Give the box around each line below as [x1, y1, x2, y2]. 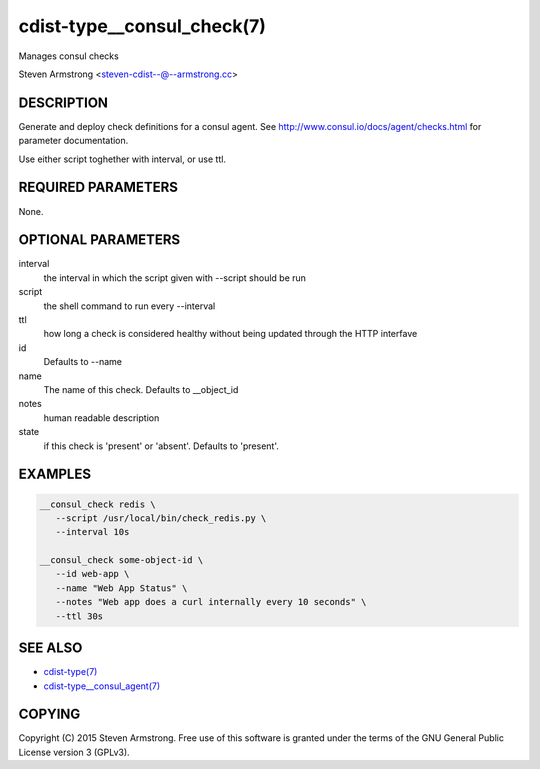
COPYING [18, 706, 81, 723]
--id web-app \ [55, 568, 130, 580]
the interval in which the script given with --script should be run [43, 271, 307, 284]
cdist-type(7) [43, 666, 98, 678]
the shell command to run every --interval [43, 300, 216, 312]
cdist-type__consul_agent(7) [43, 680, 161, 692]
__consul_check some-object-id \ [39, 555, 204, 566]
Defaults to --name [43, 356, 122, 368]
